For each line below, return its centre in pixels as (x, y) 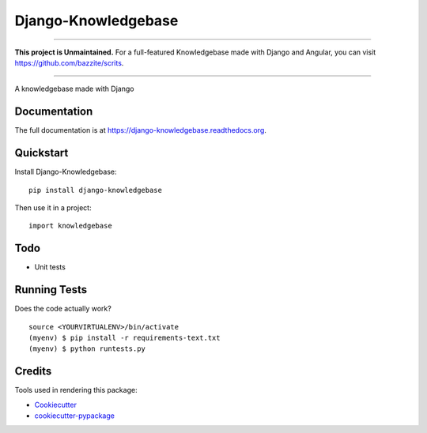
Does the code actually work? (63, 309)
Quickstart (42, 153)
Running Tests (51, 290)
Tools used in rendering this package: (76, 390)
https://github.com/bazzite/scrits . (69, 62)
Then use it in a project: (53, 207)
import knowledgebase (70, 226)
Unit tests (50, 267)
